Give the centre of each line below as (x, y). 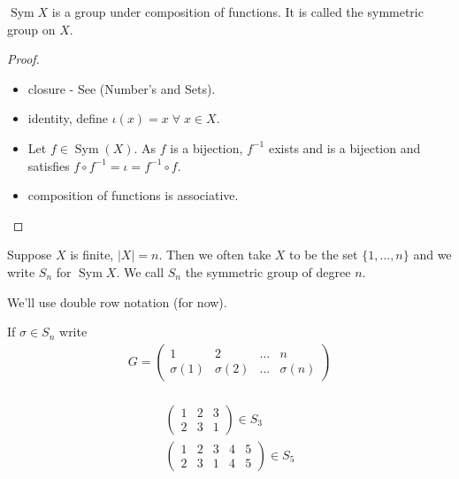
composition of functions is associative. (133, 195)
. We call (140, 271)
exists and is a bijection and (344, 147)
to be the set (324, 255)
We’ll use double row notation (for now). (117, 301)
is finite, (92, 255)
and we (432, 255)
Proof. (23, 59)
